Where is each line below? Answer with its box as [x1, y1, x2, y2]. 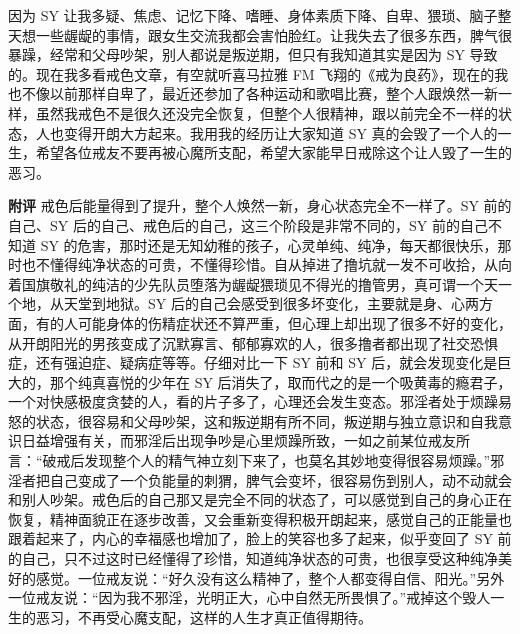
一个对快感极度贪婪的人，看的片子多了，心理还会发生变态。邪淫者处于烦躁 [8, 391, 498, 412]
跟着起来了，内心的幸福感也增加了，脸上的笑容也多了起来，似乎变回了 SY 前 [8, 528, 512, 549]
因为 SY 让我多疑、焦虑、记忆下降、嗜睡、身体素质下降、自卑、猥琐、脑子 [8, 5, 498, 25]
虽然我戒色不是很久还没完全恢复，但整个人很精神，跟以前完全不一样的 [35, 102, 498, 123]
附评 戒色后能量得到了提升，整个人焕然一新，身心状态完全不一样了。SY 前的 [8, 195, 512, 216]
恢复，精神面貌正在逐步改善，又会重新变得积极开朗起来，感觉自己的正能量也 [8, 508, 512, 529]
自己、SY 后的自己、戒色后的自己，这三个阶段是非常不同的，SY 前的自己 [8, 214, 488, 235]
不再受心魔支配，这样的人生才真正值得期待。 [77, 606, 372, 627]
